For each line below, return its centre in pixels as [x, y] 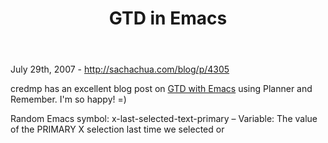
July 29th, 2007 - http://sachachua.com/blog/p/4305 [120, 69]
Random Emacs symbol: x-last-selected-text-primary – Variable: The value [164, 119]
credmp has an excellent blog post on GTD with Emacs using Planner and [161, 89]
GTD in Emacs [168, 18]
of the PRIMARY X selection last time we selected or [117, 129]
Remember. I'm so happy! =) [68, 99]
